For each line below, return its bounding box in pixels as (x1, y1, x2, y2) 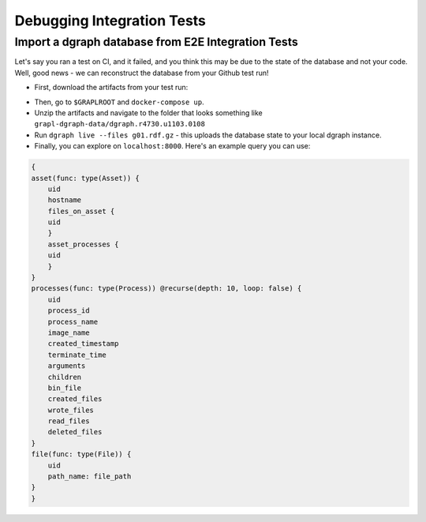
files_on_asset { (47, 206, 115, 216)
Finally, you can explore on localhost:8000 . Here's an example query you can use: (34, 141, 311, 151)
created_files (47, 395, 103, 404)
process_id (47, 306, 90, 315)
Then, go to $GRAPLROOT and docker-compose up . (34, 97, 204, 107)
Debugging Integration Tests (14, 12, 207, 29)
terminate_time (47, 350, 106, 359)
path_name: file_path (47, 472, 132, 481)
